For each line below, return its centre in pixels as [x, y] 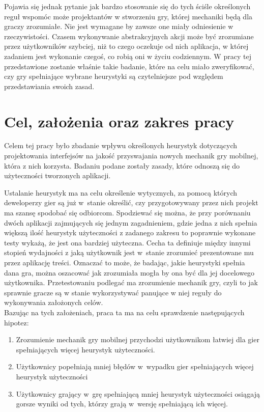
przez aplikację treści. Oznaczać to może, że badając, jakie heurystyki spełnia [125, 262]
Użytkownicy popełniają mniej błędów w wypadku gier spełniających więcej [135, 366]
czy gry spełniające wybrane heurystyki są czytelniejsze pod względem [114, 76]
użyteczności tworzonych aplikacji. [57, 175]
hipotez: [17, 322]
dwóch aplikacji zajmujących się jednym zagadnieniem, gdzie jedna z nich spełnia [131, 222]
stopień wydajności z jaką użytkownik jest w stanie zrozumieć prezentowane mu [129, 252]
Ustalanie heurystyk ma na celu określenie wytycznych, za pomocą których [121, 192]
